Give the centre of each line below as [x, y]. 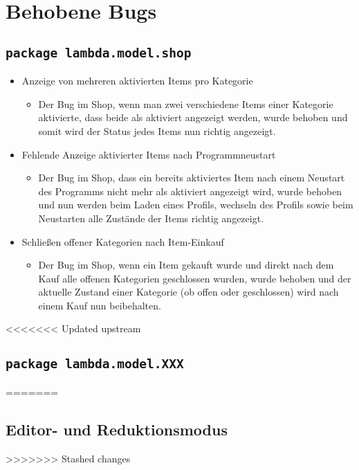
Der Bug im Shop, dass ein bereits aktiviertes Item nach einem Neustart [192, 178]
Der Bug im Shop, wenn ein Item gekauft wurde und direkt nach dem [186, 265]
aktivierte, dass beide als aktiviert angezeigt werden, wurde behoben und [193, 117]
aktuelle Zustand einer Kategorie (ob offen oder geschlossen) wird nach [188, 292]
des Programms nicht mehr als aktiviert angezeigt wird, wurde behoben [190, 191]
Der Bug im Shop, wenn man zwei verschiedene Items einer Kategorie [186, 103]
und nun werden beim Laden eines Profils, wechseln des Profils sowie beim [196, 205]
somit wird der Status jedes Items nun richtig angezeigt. [157, 130]
